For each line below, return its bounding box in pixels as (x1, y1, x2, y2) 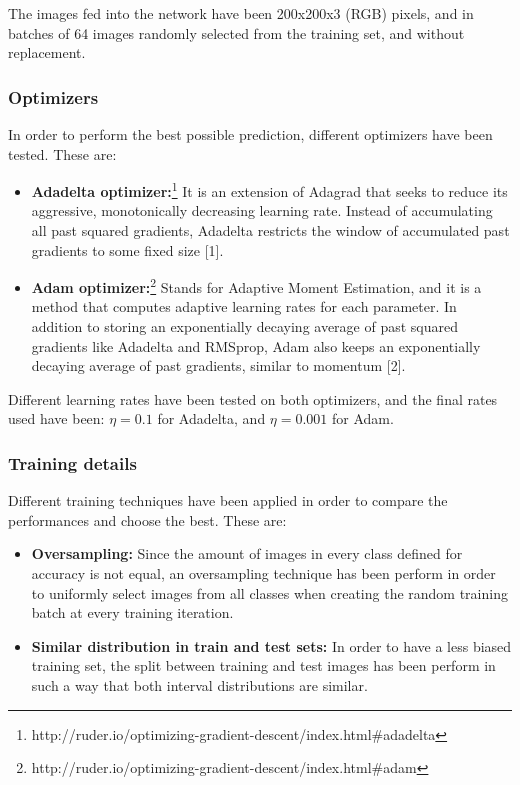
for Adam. (332, 408, 394, 429)
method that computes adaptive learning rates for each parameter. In (31, 296, 457, 317)
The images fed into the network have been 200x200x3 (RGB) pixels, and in (8, 3, 474, 23)
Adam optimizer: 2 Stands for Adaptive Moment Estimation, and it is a (31, 274, 482, 297)
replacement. (8, 42, 86, 63)
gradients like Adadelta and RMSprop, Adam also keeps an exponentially (31, 335, 481, 356)
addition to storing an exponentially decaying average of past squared (31, 316, 459, 337)
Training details (8, 450, 137, 475)
